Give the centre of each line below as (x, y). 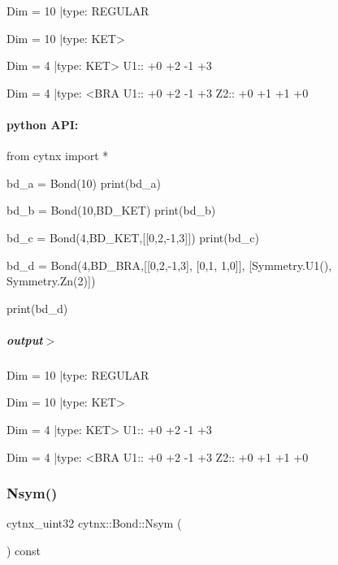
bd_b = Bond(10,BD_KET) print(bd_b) (111, 210)
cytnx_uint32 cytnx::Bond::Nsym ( (94, 523)
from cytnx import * (58, 156)
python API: (43, 124)
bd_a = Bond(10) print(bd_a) (84, 183)
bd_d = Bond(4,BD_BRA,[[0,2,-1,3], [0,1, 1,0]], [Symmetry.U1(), (169, 265)
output (25, 339)
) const (24, 551)
